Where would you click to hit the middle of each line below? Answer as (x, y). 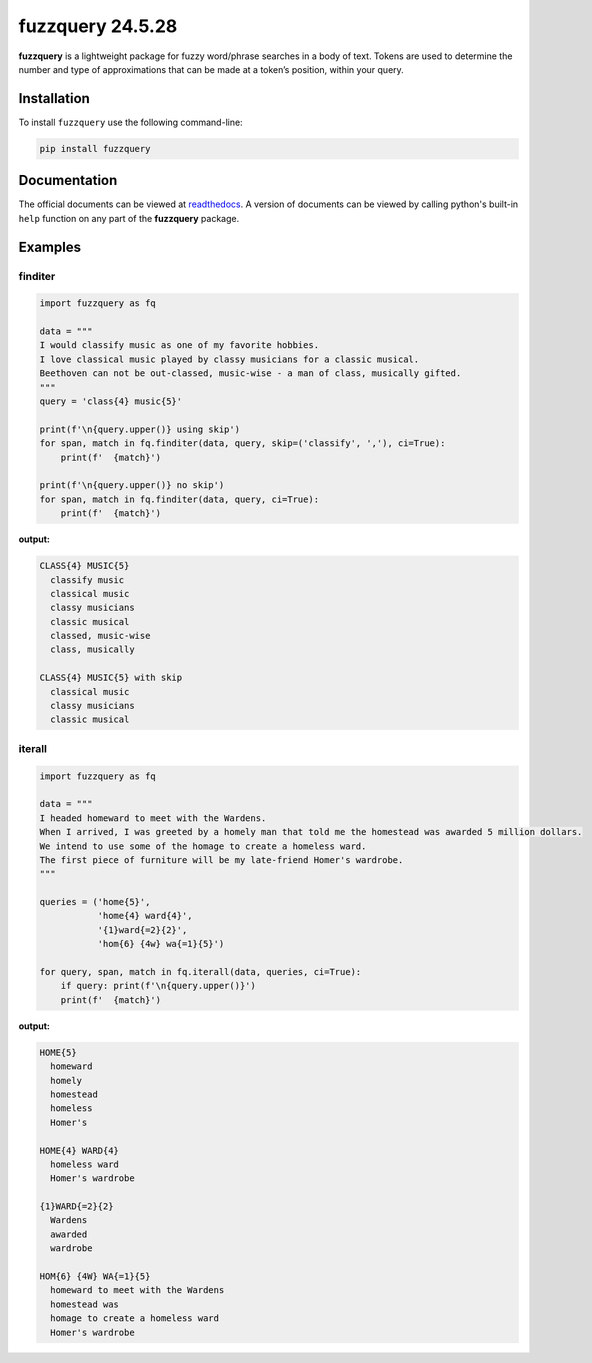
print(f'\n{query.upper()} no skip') (132, 485)
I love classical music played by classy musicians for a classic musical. (229, 359)
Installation (54, 98)
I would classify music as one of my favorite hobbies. (179, 345)
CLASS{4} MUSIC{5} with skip (111, 678)
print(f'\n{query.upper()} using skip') (139, 429)
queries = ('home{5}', (95, 902)
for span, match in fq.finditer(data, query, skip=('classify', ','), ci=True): (242, 443)
